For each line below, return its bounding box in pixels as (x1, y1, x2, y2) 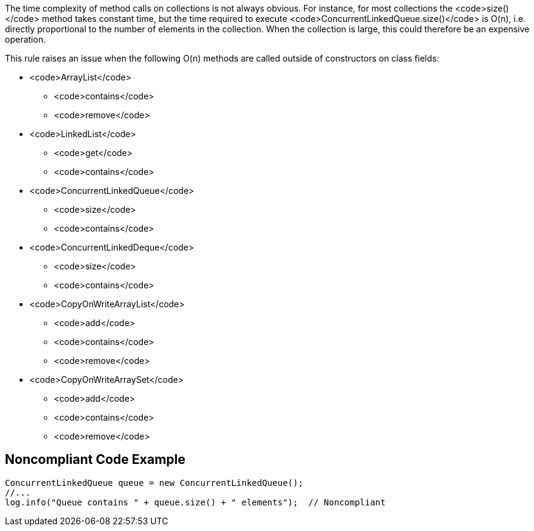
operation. (5, 34, 46, 45)
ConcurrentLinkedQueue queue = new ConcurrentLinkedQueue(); (5, 477, 303, 488)
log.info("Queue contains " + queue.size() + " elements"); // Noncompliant (5, 497, 386, 507)
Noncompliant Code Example (5, 452, 186, 468)
